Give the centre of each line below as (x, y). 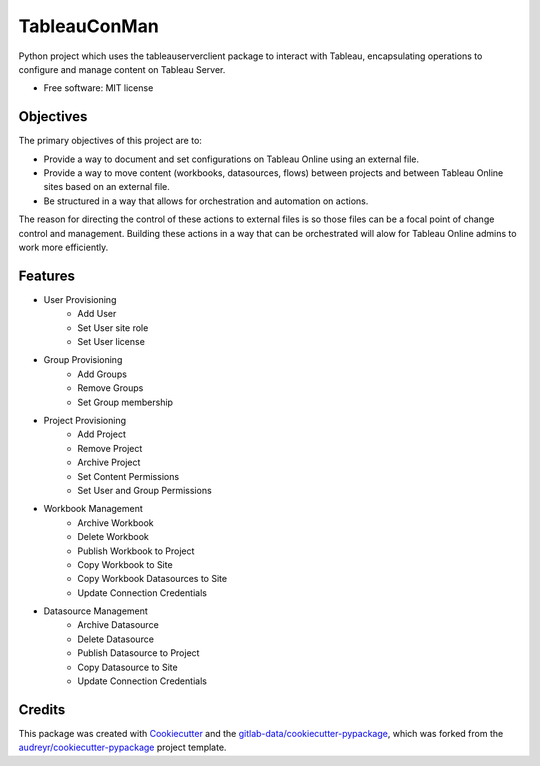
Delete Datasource (116, 639)
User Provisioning (80, 299)
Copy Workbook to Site (125, 564)
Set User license (111, 342)
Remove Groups (110, 388)
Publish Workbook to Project (136, 551)
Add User (97, 314)
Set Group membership (125, 402)
